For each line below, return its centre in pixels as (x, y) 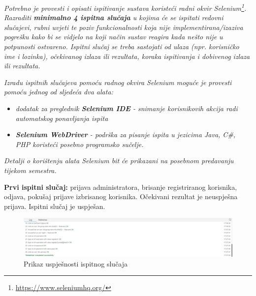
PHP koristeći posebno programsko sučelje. (80, 144)
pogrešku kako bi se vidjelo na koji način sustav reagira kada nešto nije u (113, 37)
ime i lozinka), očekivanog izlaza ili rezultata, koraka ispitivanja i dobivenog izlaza (127, 56)
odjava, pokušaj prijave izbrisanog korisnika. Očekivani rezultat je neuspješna (121, 196)
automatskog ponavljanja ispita (62, 118)
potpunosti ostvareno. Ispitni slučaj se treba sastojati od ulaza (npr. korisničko (122, 46)
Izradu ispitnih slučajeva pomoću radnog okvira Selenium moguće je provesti (118, 82)
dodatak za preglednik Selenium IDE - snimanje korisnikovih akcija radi (127, 108)
